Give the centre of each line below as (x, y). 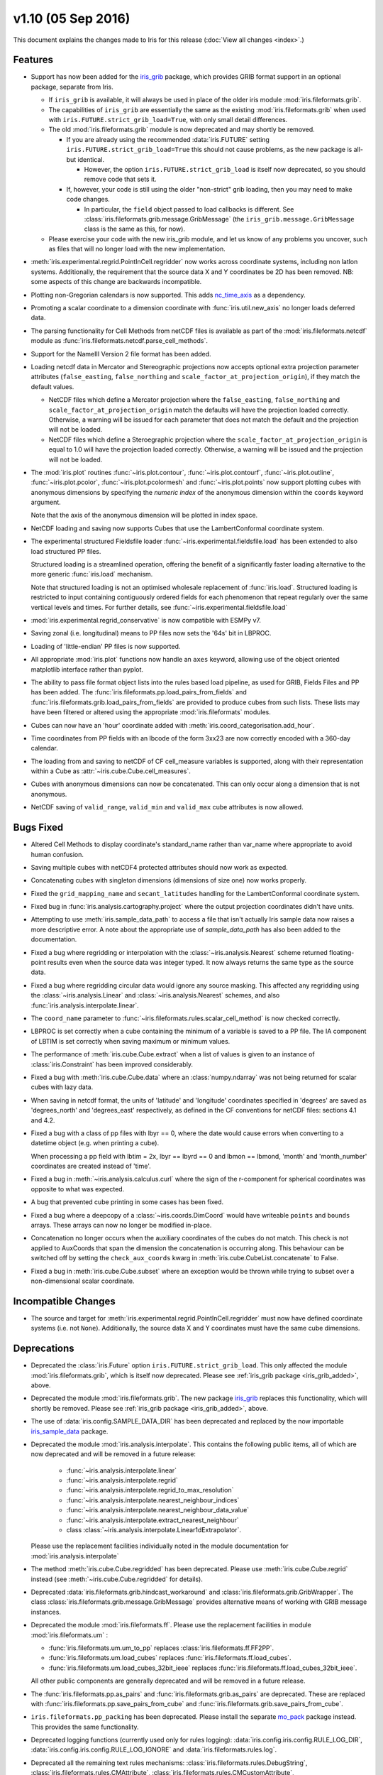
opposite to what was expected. (78, 1189)
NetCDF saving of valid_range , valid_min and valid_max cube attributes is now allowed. (167, 807)
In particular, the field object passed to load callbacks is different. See (189, 209)
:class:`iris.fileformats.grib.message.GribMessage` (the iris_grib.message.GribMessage (219, 219)
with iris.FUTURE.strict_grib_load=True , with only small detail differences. (168, 120)
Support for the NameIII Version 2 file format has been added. (121, 354)
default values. (52, 386)
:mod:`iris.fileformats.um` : (70, 1635)
